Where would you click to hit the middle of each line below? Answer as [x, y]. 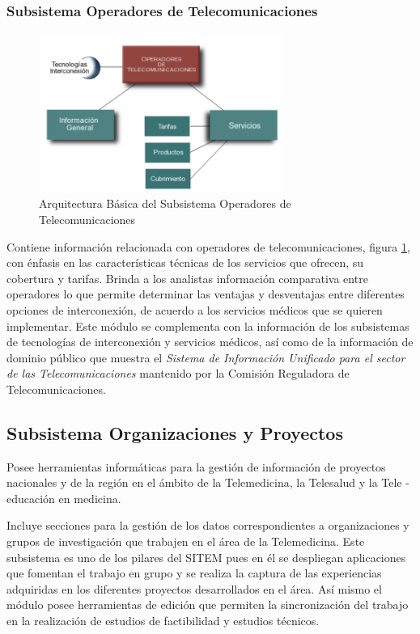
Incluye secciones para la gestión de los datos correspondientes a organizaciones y [208, 525]
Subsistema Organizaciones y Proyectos [175, 432]
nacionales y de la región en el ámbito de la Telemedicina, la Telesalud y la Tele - [208, 482]
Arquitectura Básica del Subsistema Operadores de [165, 203]
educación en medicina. [64, 498]
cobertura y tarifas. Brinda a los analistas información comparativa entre [187, 278]
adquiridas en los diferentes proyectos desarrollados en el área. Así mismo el [194, 588]
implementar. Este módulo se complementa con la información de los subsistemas [208, 325]
